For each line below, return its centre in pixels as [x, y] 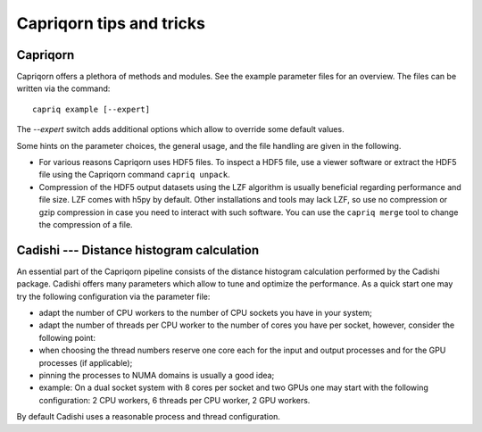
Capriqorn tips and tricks [111, 23]
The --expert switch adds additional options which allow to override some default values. [180, 129]
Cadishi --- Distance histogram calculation [137, 250]
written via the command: [63, 88]
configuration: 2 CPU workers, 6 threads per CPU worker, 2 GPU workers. [175, 400]
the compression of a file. [86, 224]
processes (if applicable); [86, 362]
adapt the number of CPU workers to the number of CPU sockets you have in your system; [205, 313]
